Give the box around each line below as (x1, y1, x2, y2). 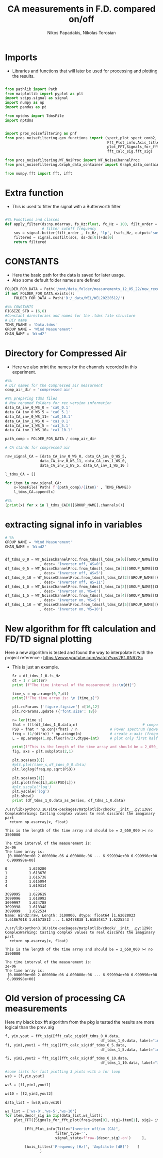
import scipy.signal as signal (5, 96, 68, 100)
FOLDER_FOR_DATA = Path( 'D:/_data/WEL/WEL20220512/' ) (14, 295, 125, 300)
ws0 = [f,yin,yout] (5, 1074, 45, 1079)
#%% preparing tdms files (5, 396, 57, 401)
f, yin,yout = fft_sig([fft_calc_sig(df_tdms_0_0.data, (5, 1033, 120, 1039)
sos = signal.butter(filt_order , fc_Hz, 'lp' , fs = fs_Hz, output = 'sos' (14, 230, 162, 236)
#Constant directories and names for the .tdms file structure (5, 313, 136, 318)
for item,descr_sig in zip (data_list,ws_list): (5, 1113, 103, 1118)
